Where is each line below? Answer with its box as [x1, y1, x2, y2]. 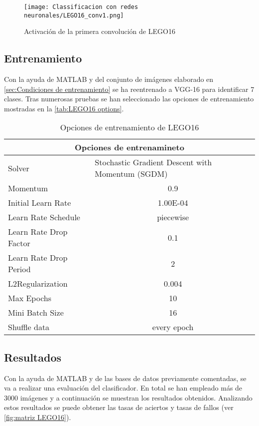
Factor [8, 237, 30, 249]
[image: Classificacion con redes [24, 3, 138, 10]
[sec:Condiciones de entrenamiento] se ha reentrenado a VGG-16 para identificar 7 [4, 83, 255, 94]
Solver [8, 162, 29, 174]
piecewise [157, 211, 189, 223]
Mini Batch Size [8, 307, 64, 319]
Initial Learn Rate [8, 197, 71, 209]
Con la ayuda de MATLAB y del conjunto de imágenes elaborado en [4, 74, 214, 84]
